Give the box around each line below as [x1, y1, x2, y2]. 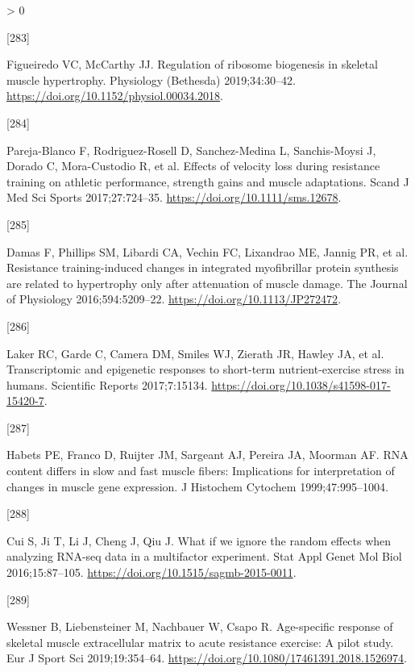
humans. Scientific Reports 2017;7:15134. [6, 376, 208, 393]
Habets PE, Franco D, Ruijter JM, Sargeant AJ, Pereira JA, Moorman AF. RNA [6, 446, 409, 463]
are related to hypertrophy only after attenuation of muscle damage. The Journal [6, 274, 408, 291]
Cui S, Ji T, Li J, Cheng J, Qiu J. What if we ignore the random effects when [6, 532, 392, 549]
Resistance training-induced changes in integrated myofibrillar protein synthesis [6, 259, 399, 276]
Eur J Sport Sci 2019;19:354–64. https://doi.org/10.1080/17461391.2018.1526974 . [6, 649, 407, 666]
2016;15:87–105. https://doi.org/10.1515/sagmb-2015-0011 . [6, 564, 297, 581]
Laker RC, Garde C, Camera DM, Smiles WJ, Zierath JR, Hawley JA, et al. [6, 344, 384, 361]
